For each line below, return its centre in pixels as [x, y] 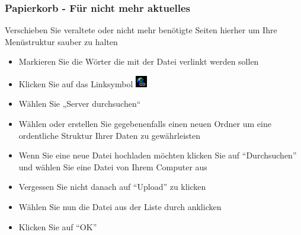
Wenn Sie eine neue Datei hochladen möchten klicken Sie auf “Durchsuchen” [158, 155]
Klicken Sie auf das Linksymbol [76, 83]
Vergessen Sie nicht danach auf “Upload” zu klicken [112, 187]
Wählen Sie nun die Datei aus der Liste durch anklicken [120, 207]
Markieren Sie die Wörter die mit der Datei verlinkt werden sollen [139, 61]
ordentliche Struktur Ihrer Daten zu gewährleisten [109, 135]
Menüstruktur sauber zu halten [61, 41]
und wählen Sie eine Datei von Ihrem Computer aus [113, 166]
